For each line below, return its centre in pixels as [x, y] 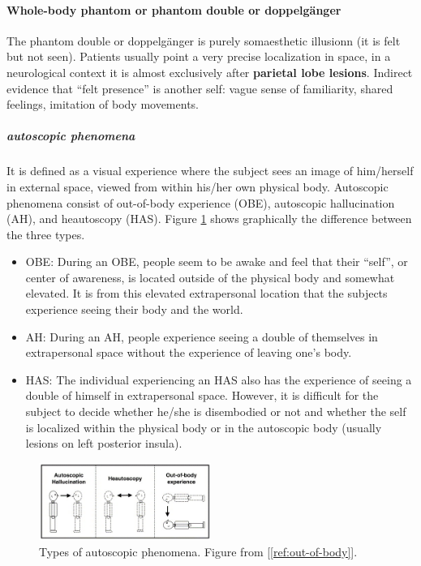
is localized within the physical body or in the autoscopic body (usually [204, 427]
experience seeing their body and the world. [134, 309]
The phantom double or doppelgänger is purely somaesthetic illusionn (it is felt [204, 40]
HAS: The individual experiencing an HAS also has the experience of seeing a [219, 379]
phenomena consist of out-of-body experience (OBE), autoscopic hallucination [201, 202]
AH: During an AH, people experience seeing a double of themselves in [202, 336]
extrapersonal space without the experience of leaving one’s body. [189, 352]
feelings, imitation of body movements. [103, 104]
